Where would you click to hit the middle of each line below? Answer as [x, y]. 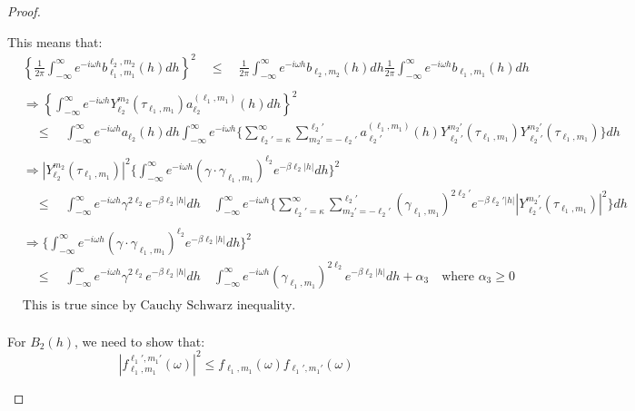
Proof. [24, 11]
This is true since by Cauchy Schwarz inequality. [159, 305]
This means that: [55, 41]
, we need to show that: [140, 341]
